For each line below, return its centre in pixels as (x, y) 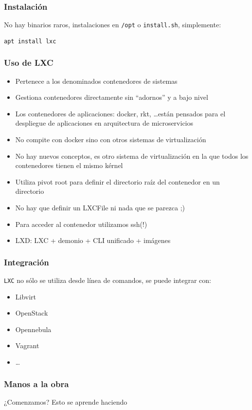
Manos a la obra (36, 383)
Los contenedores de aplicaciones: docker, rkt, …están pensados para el (120, 113)
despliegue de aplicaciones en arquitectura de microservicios (104, 123)
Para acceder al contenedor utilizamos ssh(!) (81, 224)
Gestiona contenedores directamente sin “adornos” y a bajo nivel (112, 97)
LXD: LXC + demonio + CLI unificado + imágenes (93, 240)
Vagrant (27, 345)
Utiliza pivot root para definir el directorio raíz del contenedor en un (117, 181)
